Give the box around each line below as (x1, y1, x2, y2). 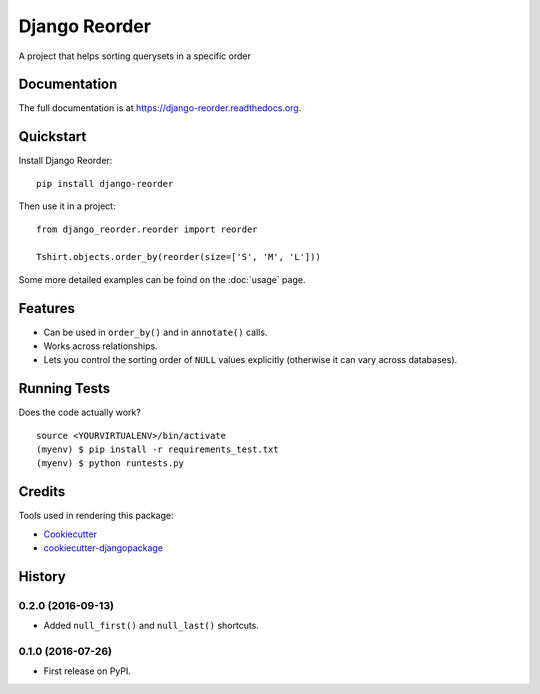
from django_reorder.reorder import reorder (36, 223, 259, 235)
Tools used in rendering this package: (18, 510, 174, 522)
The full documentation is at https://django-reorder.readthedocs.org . (18, 102, 302, 114)
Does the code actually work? (18, 406, 142, 419)
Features (18, 300, 75, 317)
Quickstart (18, 128, 87, 145)
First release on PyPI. (43, 665, 132, 677)
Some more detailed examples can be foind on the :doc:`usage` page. (18, 273, 306, 285)
